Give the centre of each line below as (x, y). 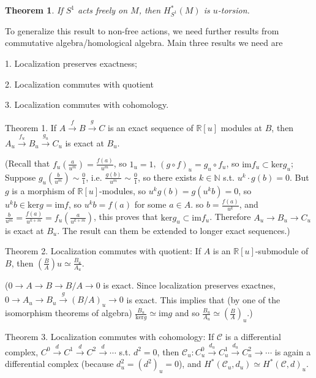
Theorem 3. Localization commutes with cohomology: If (110, 337)
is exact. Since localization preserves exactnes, (189, 285)
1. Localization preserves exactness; (71, 63)
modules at (242, 127)
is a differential (253, 337)
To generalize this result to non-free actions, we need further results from (142, 30)
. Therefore (230, 217)
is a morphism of (43, 190)
